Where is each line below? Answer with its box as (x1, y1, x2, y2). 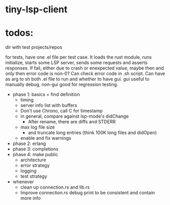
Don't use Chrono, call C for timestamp (20, 108, 103, 114)
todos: (5, 27, 34, 39)
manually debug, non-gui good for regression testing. (5, 81, 118, 88)
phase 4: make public (12, 152, 58, 158)
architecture (20, 157, 46, 163)
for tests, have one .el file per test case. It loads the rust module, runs (5, 54, 152, 60)
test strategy (20, 173, 48, 179)
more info (20, 195, 41, 201)
